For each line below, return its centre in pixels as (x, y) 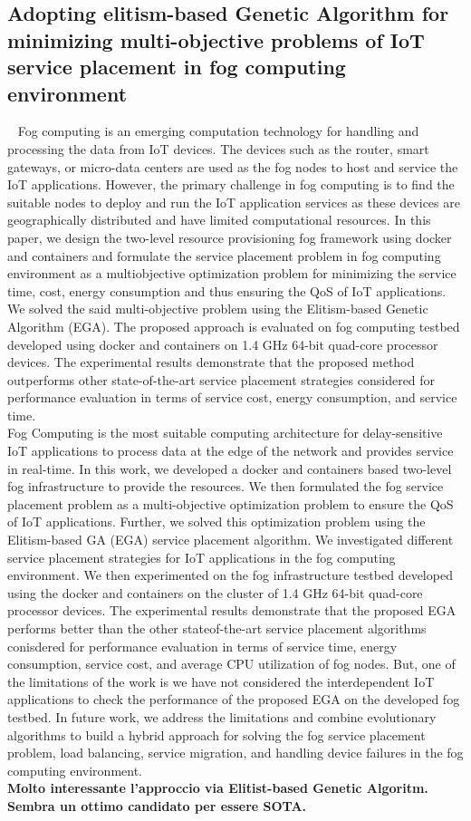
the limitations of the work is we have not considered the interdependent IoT (221, 681)
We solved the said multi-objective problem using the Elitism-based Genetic (218, 309)
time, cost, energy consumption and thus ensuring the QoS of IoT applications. (227, 290)
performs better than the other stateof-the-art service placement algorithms (217, 628)
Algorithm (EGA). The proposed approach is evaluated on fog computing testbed (234, 326)
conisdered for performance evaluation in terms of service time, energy (202, 646)
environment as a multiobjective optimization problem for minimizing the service (232, 273)
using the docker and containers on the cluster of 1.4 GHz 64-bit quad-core (215, 592)
